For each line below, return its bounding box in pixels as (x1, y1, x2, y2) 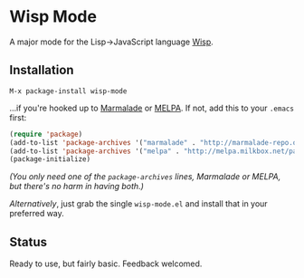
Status (9, 234, 48, 250)
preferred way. (9, 208, 65, 219)
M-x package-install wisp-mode (9, 86, 128, 96)
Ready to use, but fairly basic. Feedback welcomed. (9, 258, 203, 269)
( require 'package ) (9, 129, 83, 139)
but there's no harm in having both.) (9, 181, 145, 192)
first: (9, 111, 27, 123)
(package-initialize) (9, 155, 91, 164)
